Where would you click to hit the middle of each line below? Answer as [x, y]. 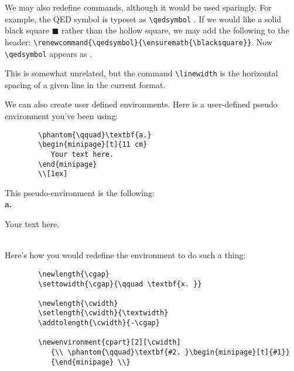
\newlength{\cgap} [74, 274]
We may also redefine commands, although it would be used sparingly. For [138, 7]
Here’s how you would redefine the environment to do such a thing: [125, 255]
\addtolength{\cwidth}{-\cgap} [99, 323]
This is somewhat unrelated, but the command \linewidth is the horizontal [141, 73]
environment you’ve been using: [61, 116]
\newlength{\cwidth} [78, 303]
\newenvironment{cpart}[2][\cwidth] [110, 343]
